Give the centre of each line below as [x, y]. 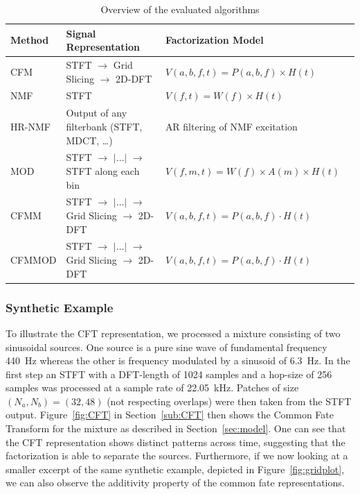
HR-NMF [30, 126]
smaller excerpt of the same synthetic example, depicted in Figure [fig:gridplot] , [175, 469]
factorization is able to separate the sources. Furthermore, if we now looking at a [177, 455]
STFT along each [103, 170]
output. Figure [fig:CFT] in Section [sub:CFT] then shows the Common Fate [170, 415]
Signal [81, 33]
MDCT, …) [89, 140]
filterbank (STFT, [104, 126]
